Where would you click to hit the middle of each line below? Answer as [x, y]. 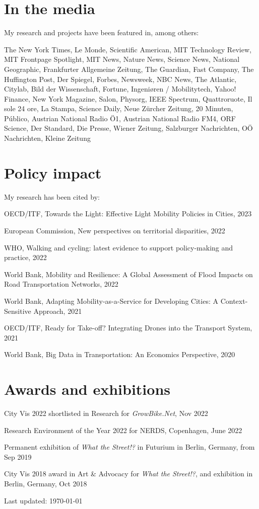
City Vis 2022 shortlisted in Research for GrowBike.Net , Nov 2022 [106, 413]
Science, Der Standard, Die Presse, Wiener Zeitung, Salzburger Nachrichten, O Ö [128, 128]
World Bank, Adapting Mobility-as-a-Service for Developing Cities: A [111, 301]
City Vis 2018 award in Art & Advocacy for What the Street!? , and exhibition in [128, 474]
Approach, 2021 [58, 311]
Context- [234, 301]
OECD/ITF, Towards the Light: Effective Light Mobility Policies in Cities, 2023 [128, 214]
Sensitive [18, 311]
